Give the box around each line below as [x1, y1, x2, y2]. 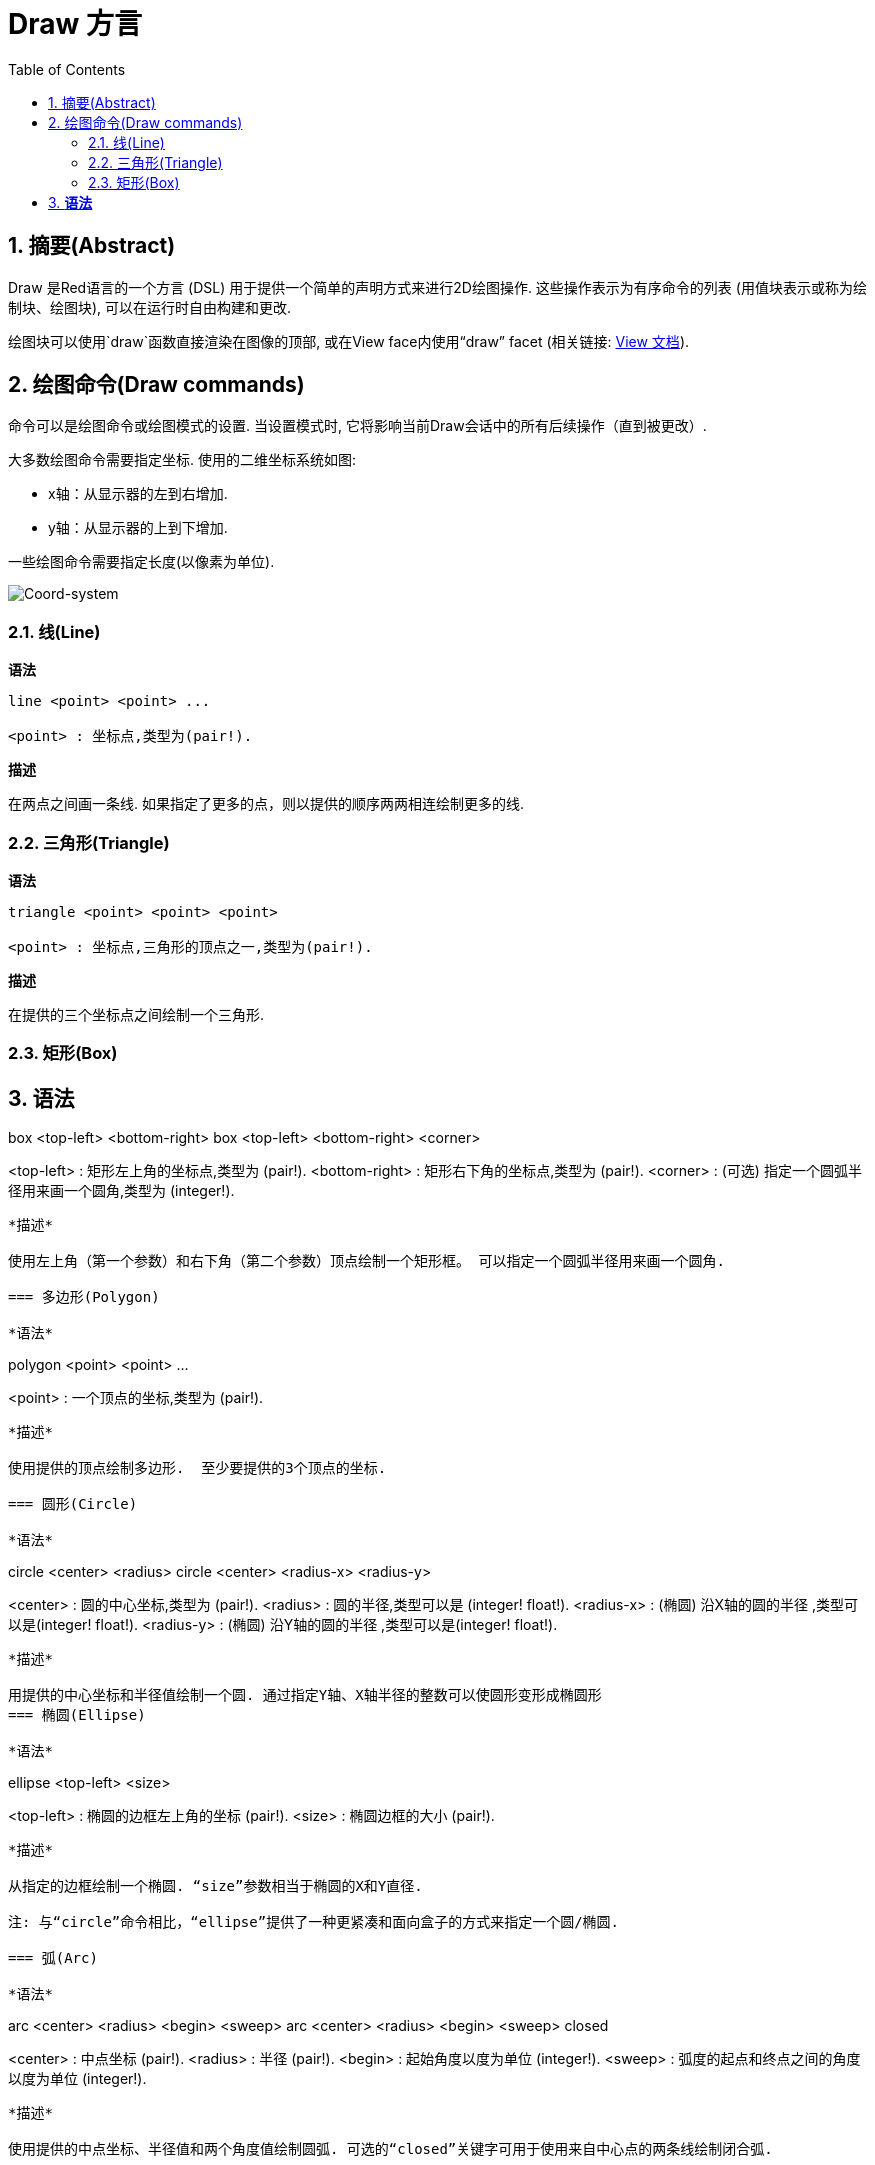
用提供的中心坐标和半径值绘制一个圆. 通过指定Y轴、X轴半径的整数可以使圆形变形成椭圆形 [8, 1687, 602, 1704]
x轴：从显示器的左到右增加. [48, 485, 228, 503]
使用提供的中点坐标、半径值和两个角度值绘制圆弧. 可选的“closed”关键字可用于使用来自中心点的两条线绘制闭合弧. [8, 2141, 773, 2158]
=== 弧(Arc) [8, 1950, 98, 1967]
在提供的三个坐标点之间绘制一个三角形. [8, 1005, 265, 1023]
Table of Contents [8, 60, 126, 78]
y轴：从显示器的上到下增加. [48, 519, 228, 537]
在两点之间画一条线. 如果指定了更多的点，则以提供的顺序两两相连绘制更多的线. [8, 795, 525, 813]
